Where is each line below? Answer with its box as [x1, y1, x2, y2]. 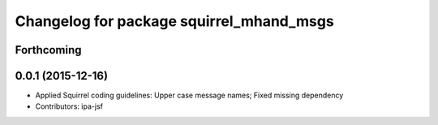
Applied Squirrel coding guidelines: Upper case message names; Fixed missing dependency [35, 90, 344, 101]
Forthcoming [15, 43, 82, 57]
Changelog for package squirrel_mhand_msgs [15, 12, 334, 30]
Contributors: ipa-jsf [35, 101, 103, 111]
